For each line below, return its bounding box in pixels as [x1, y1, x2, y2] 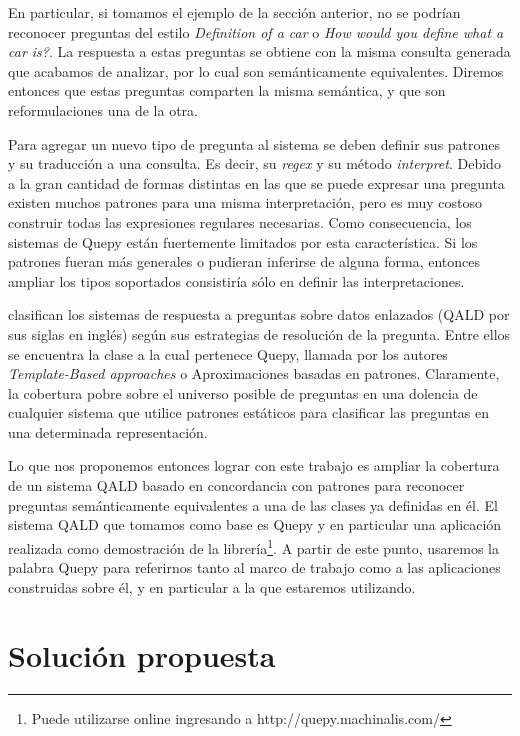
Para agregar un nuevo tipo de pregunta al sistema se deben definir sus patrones [8, 133, 501, 154]
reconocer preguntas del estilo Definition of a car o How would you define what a [8, 21, 504, 42]
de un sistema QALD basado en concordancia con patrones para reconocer [8, 475, 465, 496]
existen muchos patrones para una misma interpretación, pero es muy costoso [8, 192, 482, 213]
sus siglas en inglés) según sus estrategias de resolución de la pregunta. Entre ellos [8, 323, 511, 344]
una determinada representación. [8, 421, 208, 442]
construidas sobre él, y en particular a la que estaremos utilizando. [8, 576, 416, 597]
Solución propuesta [8, 635, 276, 676]
